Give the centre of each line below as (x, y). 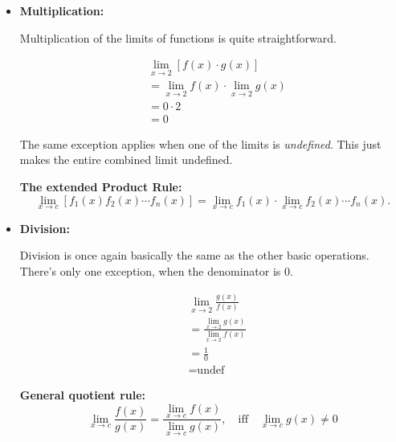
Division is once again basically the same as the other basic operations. (194, 255)
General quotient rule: (83, 395)
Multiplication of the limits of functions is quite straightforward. (178, 37)
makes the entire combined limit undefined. (126, 160)
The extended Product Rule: (101, 186)
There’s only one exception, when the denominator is (150, 270)
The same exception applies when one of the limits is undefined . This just (200, 143)
